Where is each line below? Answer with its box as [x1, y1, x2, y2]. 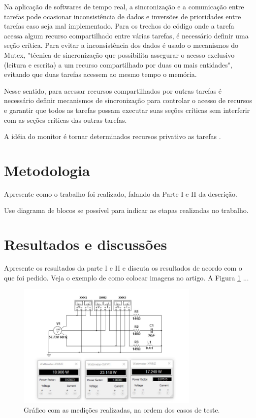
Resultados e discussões [4, 234, 167, 254]
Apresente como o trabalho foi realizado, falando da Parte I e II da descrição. [4, 188, 237, 199]
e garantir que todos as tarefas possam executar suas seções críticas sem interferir [4, 104, 250, 115]
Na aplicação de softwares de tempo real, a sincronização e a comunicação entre [4, 1, 244, 11]
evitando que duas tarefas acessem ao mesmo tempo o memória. [4, 69, 197, 79]
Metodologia [4, 160, 90, 180]
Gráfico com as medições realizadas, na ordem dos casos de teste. [24, 405, 220, 415]
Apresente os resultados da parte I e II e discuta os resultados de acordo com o [4, 263, 242, 273]
